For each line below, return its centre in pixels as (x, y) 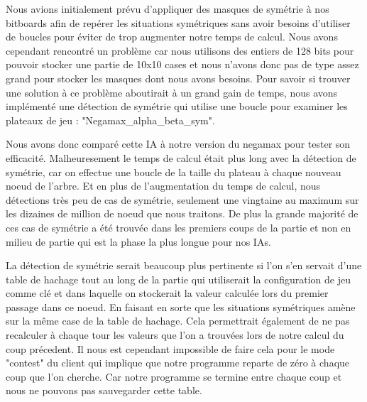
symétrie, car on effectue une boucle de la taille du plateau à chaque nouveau (174, 172)
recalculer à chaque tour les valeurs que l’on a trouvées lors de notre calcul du (175, 335)
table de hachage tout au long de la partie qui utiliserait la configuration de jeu (178, 279)
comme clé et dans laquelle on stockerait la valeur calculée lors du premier (167, 293)
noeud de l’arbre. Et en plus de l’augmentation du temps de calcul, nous (163, 186)
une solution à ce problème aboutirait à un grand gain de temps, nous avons (172, 92)
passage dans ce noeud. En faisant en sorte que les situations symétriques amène (181, 306)
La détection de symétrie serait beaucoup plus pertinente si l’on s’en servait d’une (184, 265)
